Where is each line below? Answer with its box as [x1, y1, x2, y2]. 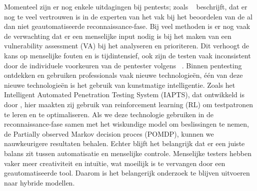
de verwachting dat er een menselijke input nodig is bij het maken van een [4, 30, 231, 41]
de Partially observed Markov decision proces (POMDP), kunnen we [4, 128, 214, 139]
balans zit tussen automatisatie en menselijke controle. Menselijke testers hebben [4, 148, 251, 158]
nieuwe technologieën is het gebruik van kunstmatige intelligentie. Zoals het [4, 79, 235, 90]
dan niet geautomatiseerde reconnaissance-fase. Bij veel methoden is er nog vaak [4, 21, 250, 31]
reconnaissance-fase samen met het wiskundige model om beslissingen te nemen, [4, 119, 249, 129]
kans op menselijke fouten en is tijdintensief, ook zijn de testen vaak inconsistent [4, 50, 251, 60]
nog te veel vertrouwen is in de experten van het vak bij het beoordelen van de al [4, 11, 252, 21]
